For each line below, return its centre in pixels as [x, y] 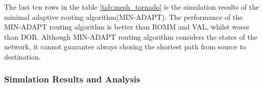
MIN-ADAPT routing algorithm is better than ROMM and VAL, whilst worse [127, 27]
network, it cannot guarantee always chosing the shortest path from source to [125, 47]
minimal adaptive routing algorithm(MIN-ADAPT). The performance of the [124, 17]
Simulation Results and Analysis [72, 79]
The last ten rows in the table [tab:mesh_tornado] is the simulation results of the [132, 7]
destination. [22, 56]
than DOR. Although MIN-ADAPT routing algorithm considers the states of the [131, 36]
